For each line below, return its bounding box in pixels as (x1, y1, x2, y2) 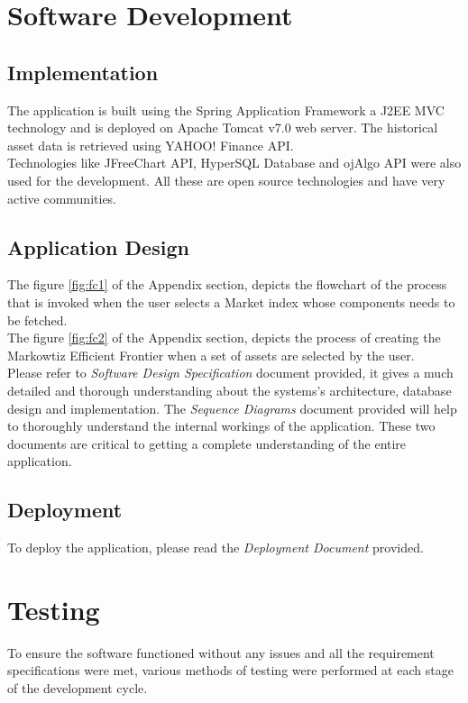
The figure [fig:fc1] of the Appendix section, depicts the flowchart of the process (7, 275, 447, 294)
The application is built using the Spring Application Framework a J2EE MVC (7, 100, 445, 119)
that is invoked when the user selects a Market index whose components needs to (7, 292, 455, 311)
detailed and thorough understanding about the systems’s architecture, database (7, 380, 452, 399)
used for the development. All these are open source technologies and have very (7, 170, 445, 189)
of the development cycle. (7, 678, 148, 697)
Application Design (7, 233, 189, 260)
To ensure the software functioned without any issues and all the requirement (7, 643, 435, 662)
